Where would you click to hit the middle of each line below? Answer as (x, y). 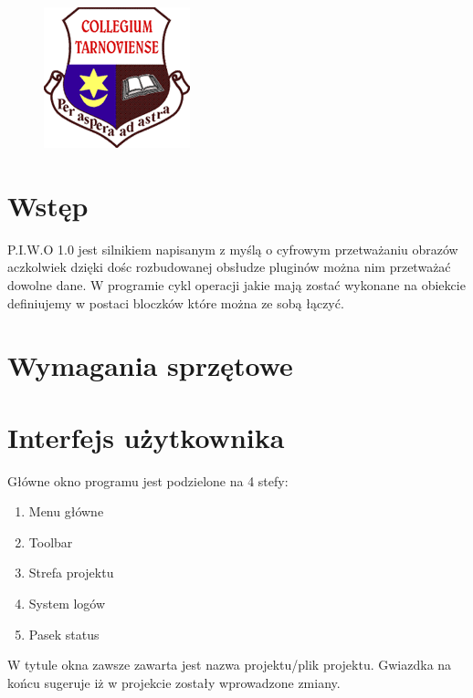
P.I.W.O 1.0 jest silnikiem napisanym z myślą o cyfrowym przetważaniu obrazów (233, 249)
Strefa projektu (71, 573)
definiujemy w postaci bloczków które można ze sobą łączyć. (176, 302)
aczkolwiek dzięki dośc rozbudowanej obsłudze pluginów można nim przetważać (229, 267)
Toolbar (51, 542)
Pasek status (64, 634)
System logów (67, 603)
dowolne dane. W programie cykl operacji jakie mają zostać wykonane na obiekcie (236, 284)
